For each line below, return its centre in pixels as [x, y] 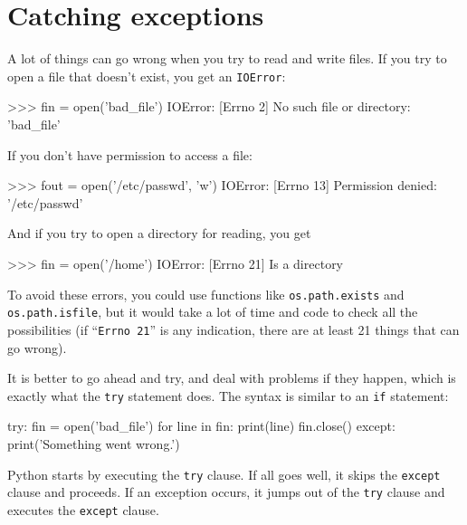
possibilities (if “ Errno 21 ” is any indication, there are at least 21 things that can [233, 329]
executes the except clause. [83, 509]
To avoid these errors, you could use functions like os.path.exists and [206, 294]
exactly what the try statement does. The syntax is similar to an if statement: [228, 395]
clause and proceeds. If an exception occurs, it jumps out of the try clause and [226, 492]
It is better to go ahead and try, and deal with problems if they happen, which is [232, 378]
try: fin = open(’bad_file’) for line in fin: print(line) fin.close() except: [201, 426]
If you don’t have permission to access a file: [130, 154]
